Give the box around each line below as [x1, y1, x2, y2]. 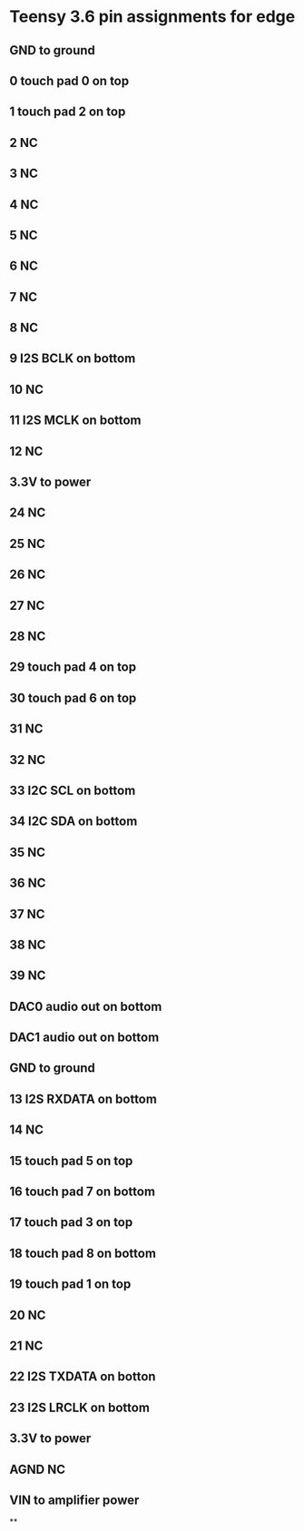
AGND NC [9, 1461, 66, 1477]
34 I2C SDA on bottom [9, 814, 138, 829]
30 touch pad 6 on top [9, 690, 137, 705]
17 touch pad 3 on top [9, 1214, 133, 1231]
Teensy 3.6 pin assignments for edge [9, 6, 296, 27]
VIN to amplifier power [9, 1492, 140, 1507]
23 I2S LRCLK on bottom [9, 1399, 150, 1415]
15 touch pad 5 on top [9, 1153, 133, 1168]
